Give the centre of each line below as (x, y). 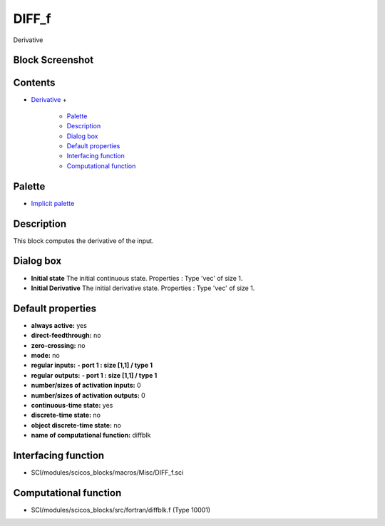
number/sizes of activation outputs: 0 (88, 395)
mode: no (45, 355)
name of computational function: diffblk (91, 435)
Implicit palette (53, 203)
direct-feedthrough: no (66, 336)
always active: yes (59, 325)
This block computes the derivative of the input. (83, 241)
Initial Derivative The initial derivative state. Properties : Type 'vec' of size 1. (143, 288)
